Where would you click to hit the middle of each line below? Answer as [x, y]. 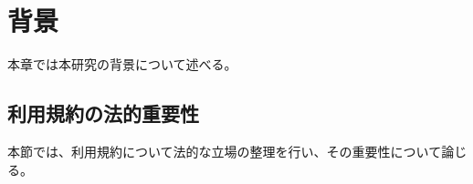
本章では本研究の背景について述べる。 [122, 64]
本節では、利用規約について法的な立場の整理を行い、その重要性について [225, 151]
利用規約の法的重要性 [103, 113]
